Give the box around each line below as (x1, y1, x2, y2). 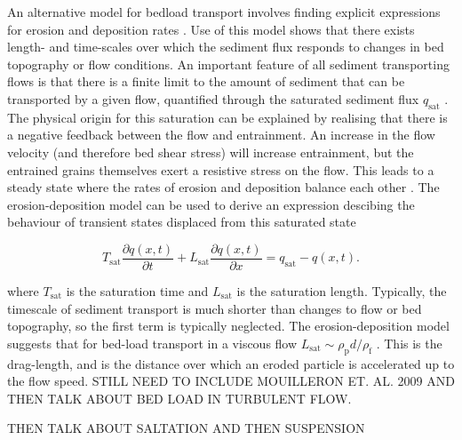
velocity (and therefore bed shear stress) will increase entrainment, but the (7, 142, 414, 161)
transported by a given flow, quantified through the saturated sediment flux (7, 89, 419, 108)
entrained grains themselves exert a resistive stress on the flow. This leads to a (7, 160, 434, 179)
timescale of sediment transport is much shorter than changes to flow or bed (7, 299, 422, 317)
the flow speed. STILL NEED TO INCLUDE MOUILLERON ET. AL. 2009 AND (7, 372, 455, 390)
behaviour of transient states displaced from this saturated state (7, 212, 356, 231)
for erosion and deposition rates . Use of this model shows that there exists (7, 20, 415, 38)
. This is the (376, 333, 442, 352)
